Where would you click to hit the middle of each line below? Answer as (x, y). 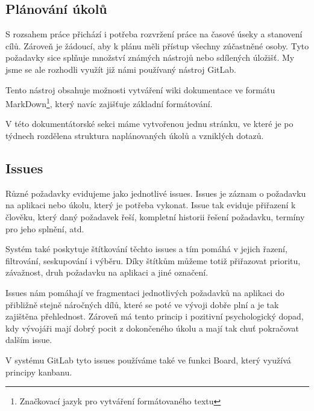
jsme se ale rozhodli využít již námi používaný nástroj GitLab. (121, 69)
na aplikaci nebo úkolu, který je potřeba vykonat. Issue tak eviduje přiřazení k (151, 205)
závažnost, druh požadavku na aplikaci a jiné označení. (107, 272)
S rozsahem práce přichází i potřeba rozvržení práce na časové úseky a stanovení (154, 34)
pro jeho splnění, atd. (45, 228)
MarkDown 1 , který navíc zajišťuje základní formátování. (109, 103)
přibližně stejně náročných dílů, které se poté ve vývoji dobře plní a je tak (142, 304)
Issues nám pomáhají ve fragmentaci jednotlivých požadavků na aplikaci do (145, 292)
